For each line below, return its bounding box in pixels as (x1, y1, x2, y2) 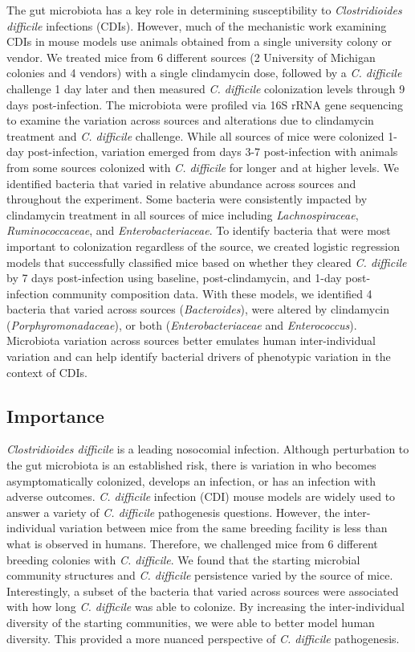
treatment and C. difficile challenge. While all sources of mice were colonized (6, 127, 384, 144)
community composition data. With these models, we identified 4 (52, 285, 372, 301)
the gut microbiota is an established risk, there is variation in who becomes (6, 457, 376, 474)
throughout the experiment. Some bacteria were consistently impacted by (6, 191, 368, 207)
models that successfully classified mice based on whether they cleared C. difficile (6, 253, 407, 270)
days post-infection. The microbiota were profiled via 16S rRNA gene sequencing (6, 96, 404, 113)
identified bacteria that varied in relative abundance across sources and (6, 174, 356, 191)
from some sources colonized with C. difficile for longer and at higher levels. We (6, 158, 400, 175)
